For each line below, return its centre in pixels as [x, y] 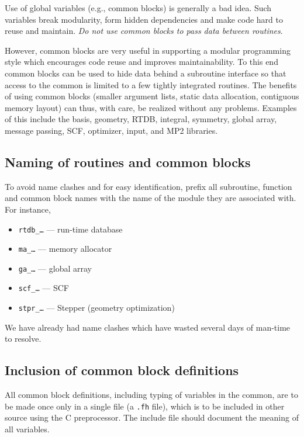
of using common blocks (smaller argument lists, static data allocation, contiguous [152, 96]
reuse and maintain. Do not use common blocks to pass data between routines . [144, 31]
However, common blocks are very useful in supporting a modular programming [148, 50]
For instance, [28, 209]
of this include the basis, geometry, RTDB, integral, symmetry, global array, [141, 119]
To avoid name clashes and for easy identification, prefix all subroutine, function [148, 186]
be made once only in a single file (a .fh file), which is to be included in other [145, 406]
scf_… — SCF [44, 288]
